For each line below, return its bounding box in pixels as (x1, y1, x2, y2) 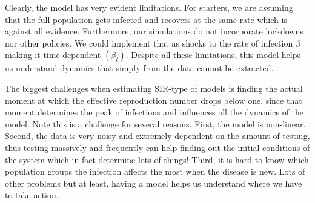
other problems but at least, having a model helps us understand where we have (5, 176, 302, 189)
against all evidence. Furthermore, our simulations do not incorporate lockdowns (5, 25, 303, 37)
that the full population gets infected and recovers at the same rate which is (5, 13, 287, 25)
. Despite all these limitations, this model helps (125, 48, 301, 61)
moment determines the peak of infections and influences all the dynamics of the (5, 106, 304, 118)
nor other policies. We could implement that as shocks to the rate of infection (5, 36, 293, 49)
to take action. (5, 188, 59, 201)
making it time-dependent (5, 48, 101, 61)
